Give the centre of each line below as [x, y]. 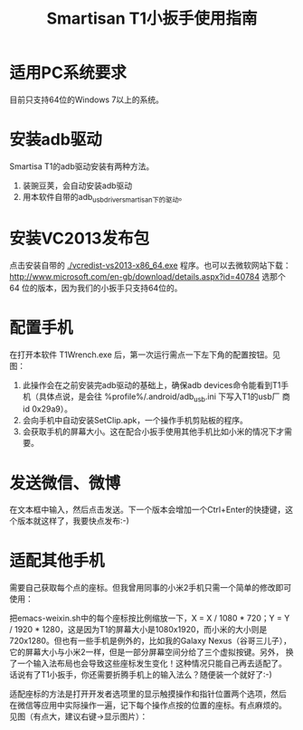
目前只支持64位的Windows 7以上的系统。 [87, 100]
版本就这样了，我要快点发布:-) [73, 521]
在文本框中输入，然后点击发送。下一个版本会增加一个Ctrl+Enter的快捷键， [147, 510]
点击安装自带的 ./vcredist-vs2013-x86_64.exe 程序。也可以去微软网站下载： [150, 265]
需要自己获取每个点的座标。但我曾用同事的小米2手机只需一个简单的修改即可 [151, 588]
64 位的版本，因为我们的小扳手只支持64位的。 [96, 288]
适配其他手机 [57, 561]
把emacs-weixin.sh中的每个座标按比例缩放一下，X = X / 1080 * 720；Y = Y [150, 618]
